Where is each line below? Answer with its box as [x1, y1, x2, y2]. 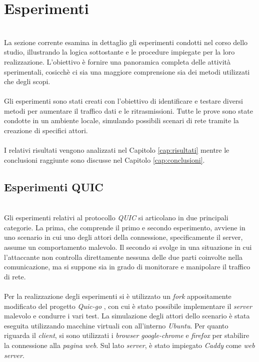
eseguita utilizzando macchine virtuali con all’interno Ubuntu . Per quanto [4, 320, 228, 330]
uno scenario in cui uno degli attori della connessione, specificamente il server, [4, 232, 243, 242]
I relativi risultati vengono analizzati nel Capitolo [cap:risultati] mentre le [4, 145, 229, 155]
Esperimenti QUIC [4, 179, 103, 194]
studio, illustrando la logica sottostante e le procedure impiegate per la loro [4, 47, 235, 57]
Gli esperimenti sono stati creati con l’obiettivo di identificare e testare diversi [4, 96, 243, 106]
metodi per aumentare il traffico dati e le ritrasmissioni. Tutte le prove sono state [4, 105, 253, 116]
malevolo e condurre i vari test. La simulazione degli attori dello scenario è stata [4, 310, 250, 321]
